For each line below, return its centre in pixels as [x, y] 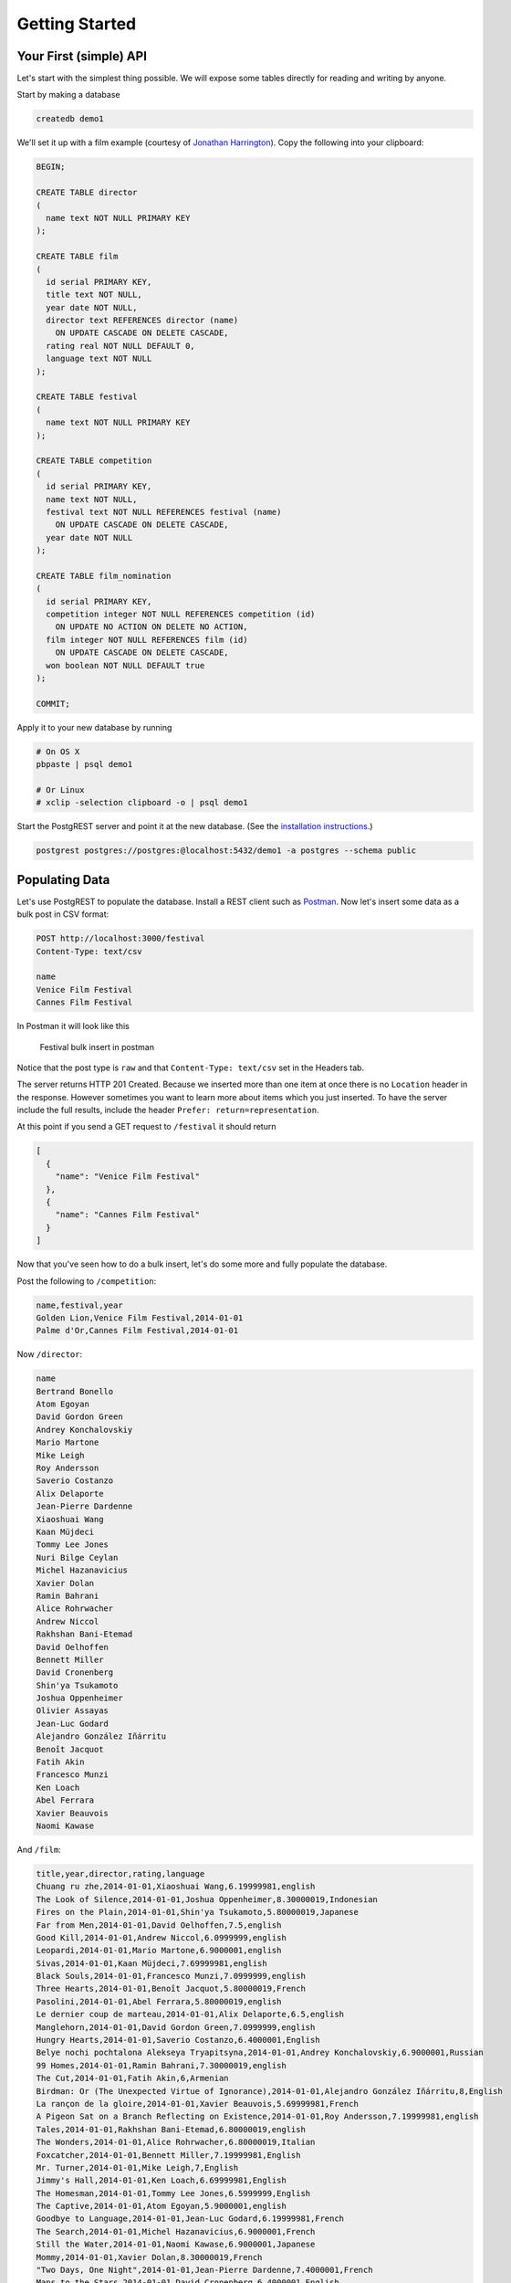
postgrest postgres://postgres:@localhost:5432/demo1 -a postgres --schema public [226, 851]
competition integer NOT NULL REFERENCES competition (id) [181, 615]
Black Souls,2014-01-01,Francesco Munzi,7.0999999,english [171, 1976]
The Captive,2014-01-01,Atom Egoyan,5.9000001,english [161, 2206]
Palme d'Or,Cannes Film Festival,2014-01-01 [137, 1331]
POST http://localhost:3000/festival [120, 939]
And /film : [39, 1849]
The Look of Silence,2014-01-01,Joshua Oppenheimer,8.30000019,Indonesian [207, 1899]
